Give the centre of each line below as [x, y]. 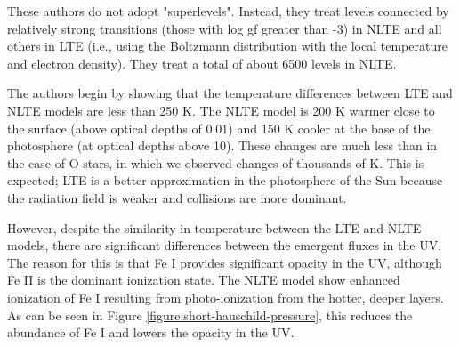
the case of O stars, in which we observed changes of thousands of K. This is [216, 162]
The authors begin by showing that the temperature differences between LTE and [230, 93]
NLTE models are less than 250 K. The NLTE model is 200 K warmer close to [221, 110]
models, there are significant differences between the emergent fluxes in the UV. [225, 245]
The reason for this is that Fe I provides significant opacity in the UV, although [225, 262]
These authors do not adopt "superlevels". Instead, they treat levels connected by [228, 11]
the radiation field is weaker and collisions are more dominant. [177, 197]
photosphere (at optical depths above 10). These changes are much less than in [222, 145]
